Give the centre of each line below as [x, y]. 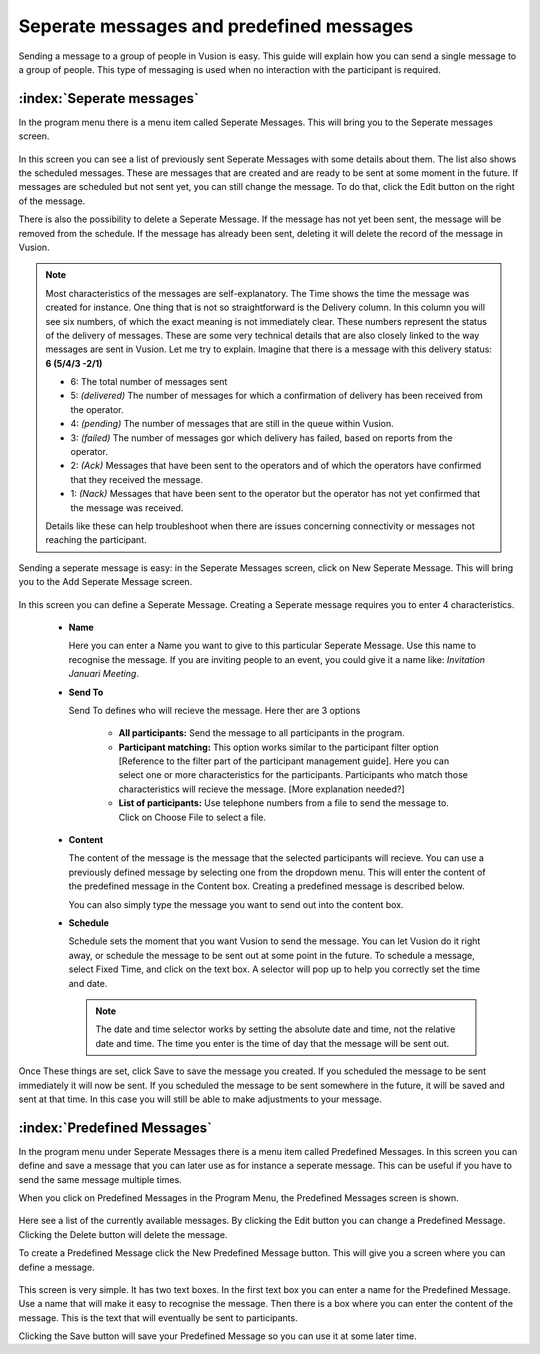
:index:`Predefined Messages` [115, 1127]
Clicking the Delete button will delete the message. [123, 1234]
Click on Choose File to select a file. [192, 817]
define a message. [56, 1267]
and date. [88, 983]
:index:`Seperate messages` [109, 98]
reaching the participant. [96, 540]
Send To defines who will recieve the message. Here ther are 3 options [214, 710]
